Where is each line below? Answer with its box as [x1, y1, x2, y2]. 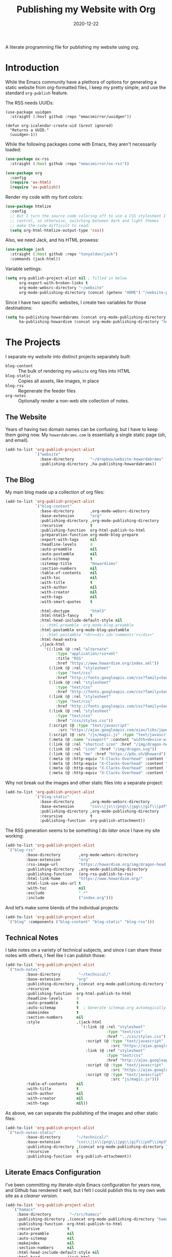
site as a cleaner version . [5, 1192, 58, 1199]
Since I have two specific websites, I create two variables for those [5, 299, 146, 306]
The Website [5, 413, 47, 421]
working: [5, 833, 24, 839]
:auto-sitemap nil [16, 1235, 74, 1241]
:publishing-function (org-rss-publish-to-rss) [26, 871, 134, 877]
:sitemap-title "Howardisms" [39, 561, 118, 566]
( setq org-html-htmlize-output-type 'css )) [10, 228, 104, 233]
